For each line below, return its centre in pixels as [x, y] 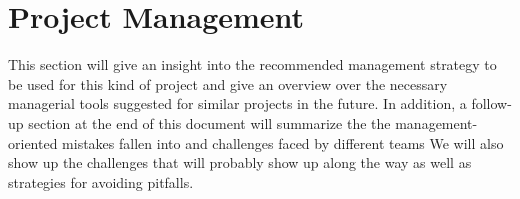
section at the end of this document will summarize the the [209, 122]
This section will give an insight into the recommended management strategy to [252, 64]
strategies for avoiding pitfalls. [101, 181]
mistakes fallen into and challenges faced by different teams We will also [283, 142]
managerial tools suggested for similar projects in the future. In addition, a [237, 103]
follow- [491, 103]
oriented [33, 142]
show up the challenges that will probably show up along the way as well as [240, 162]
